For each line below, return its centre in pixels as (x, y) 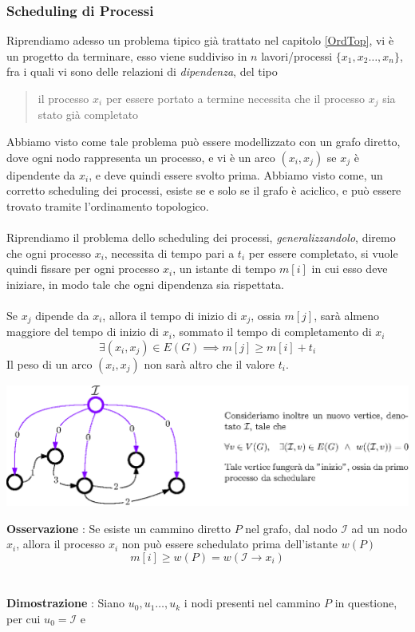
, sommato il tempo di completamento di (272, 332)
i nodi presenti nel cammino (252, 603)
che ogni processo (49, 253)
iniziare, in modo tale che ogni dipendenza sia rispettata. (145, 284)
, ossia (266, 315)
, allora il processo (61, 544)
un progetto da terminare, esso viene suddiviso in (127, 55)
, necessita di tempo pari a (169, 253)
